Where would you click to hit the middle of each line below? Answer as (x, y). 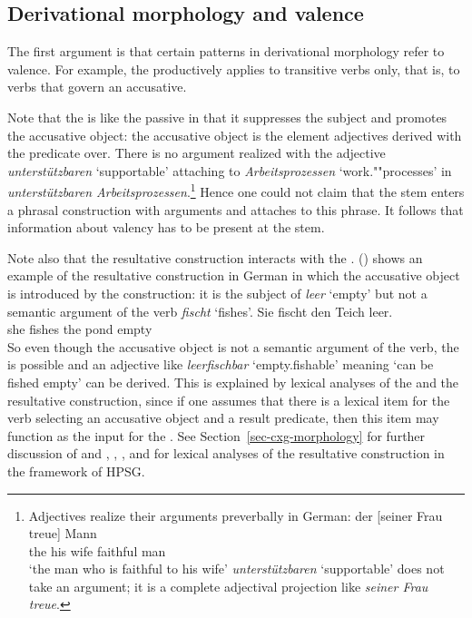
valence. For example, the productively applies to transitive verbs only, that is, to (234, 69)
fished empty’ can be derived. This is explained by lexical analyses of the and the (233, 382)
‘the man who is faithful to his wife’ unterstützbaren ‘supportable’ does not (236, 569)
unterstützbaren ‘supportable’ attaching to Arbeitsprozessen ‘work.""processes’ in (230, 170)
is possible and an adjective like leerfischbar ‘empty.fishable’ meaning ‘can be (221, 364)
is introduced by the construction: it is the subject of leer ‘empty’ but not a (217, 293)
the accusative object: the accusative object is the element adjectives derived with (235, 135)
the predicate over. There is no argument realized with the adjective (197, 153)
